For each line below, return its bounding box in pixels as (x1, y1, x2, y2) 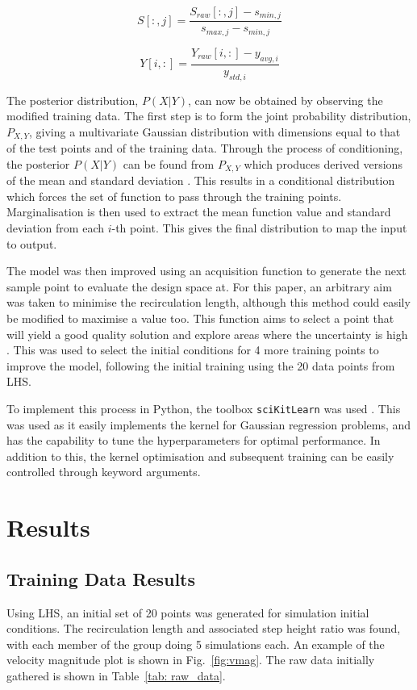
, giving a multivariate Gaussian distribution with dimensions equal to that (29, 123, 401, 140)
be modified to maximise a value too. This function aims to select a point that (6, 310, 394, 326)
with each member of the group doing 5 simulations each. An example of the (6, 635, 385, 652)
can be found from (123, 155, 215, 172)
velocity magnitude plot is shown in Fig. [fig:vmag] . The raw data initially (6, 651, 375, 668)
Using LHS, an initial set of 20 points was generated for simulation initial (6, 604, 369, 621)
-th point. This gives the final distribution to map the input (111, 220, 407, 236)
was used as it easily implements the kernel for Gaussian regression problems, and (6, 416, 411, 433)
